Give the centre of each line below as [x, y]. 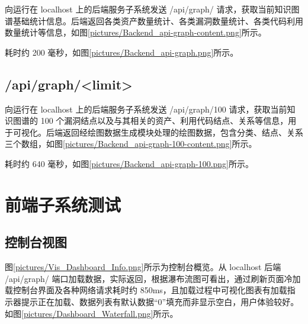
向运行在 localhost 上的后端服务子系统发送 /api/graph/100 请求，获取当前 [146, 109]
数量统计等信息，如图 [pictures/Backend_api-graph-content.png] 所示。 [136, 32]
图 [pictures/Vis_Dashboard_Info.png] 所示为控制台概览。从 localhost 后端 [143, 267]
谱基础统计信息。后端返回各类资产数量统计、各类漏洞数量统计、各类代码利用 [154, 20]
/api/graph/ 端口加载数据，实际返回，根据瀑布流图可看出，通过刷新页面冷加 [153, 278]
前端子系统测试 [63, 204]
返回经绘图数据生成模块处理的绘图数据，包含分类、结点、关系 [183, 132]
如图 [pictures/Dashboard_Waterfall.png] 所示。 [92, 313]
